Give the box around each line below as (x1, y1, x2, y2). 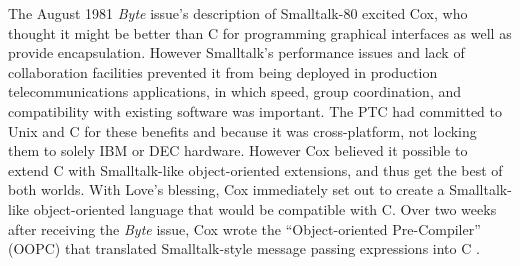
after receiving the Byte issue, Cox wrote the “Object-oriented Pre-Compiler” (8, 218, 481, 239)
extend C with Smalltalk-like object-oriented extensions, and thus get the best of (8, 159, 503, 180)
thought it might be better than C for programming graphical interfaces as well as (8, 22, 512, 43)
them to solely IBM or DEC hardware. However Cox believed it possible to (8, 140, 468, 161)
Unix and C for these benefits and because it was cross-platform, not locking (8, 120, 477, 141)
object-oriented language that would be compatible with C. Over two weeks (33, 198, 497, 219)
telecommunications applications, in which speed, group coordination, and (8, 81, 462, 102)
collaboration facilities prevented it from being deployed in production (8, 61, 438, 82)
